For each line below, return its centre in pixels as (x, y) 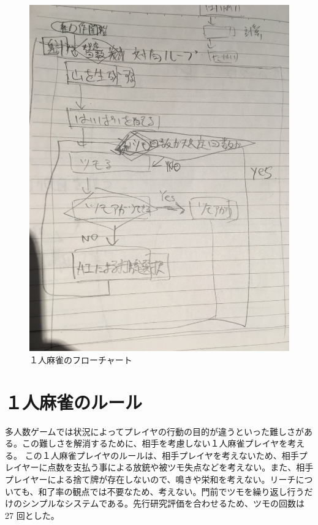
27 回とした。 (32, 515)
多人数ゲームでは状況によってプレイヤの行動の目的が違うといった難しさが (155, 431)
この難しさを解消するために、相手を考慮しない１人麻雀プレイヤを (155, 443)
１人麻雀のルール (74, 402)
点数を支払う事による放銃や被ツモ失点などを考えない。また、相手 (180, 467)
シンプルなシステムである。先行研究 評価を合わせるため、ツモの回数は (163, 503)
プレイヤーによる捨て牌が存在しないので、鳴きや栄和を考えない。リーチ (150, 479)
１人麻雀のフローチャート (81, 359)
